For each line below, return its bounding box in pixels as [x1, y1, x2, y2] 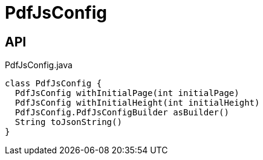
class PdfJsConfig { [5, 78, 102, 89]
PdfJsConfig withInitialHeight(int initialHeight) [15, 98, 260, 108]
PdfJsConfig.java [5, 60, 73, 71]
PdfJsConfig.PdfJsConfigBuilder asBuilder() [15, 107, 229, 118]
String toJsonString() [15, 117, 122, 127]
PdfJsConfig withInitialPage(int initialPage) [15, 88, 239, 98]
